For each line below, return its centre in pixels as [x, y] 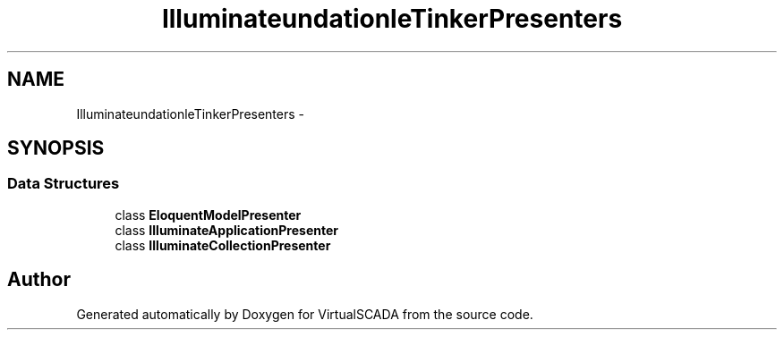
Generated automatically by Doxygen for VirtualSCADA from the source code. [305, 314]
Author [39, 280]
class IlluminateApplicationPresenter [226, 230]
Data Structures [64, 184]
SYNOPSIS [56, 148]
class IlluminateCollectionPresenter [223, 245]
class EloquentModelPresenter [208, 215]
